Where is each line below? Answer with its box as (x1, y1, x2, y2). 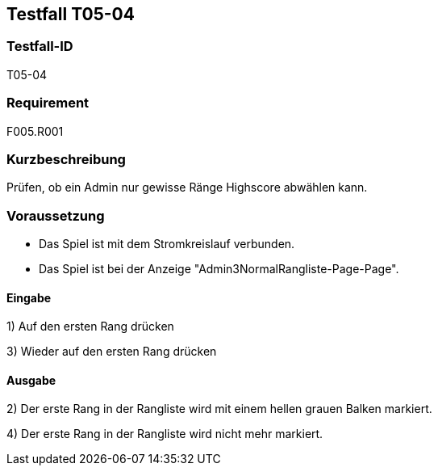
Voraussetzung (6, 207, 105, 224)
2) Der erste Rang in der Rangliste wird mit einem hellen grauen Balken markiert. (6, 402, 432, 416)
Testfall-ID (6, 38, 73, 55)
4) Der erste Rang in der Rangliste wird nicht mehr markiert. (6, 427, 323, 441)
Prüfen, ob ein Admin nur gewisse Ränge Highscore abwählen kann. (6, 180, 368, 195)
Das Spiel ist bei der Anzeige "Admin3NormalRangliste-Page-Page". (39, 262, 399, 276)
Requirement (6, 95, 90, 112)
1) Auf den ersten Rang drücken (6, 319, 174, 334)
